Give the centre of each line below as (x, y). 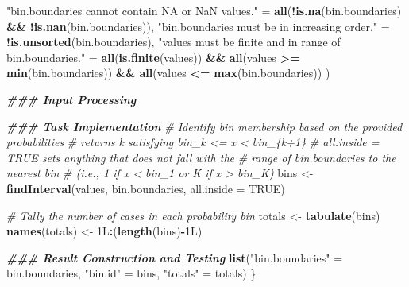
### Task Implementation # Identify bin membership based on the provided (204, 126)
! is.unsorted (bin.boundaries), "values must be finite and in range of (174, 42)
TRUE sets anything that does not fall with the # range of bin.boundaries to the (201, 157)
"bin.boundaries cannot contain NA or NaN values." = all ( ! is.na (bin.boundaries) (204, 10)
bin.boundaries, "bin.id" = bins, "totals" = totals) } (131, 273)
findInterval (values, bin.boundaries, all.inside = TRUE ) (146, 188)
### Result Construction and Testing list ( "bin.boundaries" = (175, 257)
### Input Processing (71, 99)
